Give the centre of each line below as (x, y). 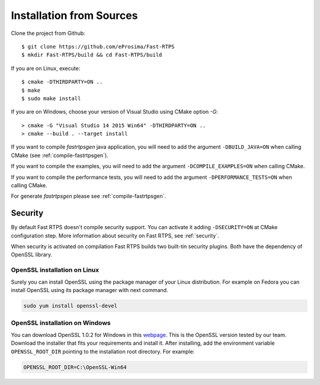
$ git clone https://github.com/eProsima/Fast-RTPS (98, 46)
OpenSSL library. (32, 255)
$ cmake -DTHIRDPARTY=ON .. (62, 82)
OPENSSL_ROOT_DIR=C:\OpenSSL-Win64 (75, 367)
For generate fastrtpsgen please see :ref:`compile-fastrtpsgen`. (88, 196)
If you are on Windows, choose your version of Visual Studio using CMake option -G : (115, 112)
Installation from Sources (74, 15)
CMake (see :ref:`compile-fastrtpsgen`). (60, 155)
